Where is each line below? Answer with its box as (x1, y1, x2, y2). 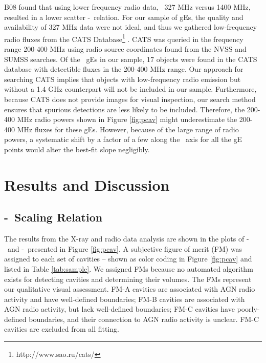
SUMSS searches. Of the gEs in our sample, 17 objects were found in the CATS (4, 53, 257, 64)
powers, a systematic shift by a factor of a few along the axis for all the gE (4, 134, 242, 145)
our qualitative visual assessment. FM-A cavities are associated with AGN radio (4, 284, 255, 294)
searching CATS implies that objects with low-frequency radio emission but (4, 73, 241, 84)
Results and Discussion (4, 174, 170, 195)
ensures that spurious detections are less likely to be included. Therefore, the (4, 104, 245, 114)
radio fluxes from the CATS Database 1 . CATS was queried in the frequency (4, 32, 243, 44)
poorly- (237, 304, 260, 314)
